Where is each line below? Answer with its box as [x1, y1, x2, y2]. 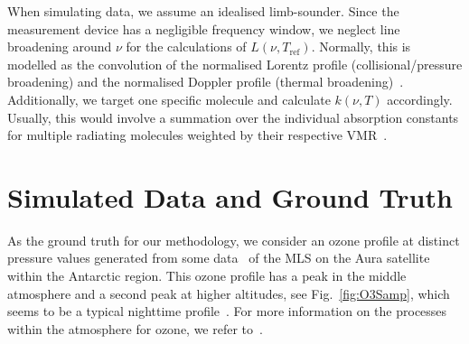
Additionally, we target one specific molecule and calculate [7, 89, 331, 108]
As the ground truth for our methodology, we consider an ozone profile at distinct [7, 230, 460, 249]
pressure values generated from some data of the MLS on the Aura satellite [7, 248, 430, 267]
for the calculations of [126, 37, 247, 56]
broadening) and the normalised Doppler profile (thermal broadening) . [7, 72, 404, 91]
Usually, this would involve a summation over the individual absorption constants [7, 107, 459, 126]
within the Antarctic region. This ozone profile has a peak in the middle [7, 266, 407, 285]
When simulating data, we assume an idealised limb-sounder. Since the [7, 2, 399, 20]
